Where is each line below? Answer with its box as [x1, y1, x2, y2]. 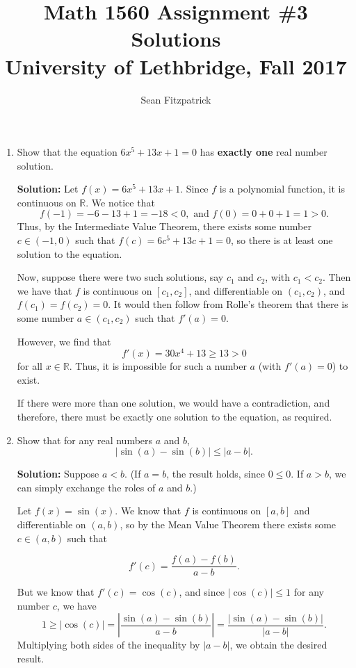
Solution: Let [17, 181, 79, 196]
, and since [179, 585, 225, 599]
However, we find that [17, 334, 111, 348]
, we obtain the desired [229, 637, 327, 652]
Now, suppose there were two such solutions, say [17, 270, 224, 284]
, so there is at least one [230, 233, 333, 247]
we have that [17, 283, 72, 298]
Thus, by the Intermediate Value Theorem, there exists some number [17, 219, 311, 234]
